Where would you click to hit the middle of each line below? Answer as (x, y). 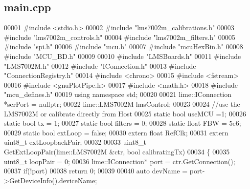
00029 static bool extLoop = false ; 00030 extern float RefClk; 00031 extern (116, 132)
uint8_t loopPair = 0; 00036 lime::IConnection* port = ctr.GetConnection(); (120, 161)
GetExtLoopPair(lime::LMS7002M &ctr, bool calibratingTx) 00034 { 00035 (117, 151)
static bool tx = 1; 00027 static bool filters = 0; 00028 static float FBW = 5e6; (123, 123)
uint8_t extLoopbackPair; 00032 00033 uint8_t (75, 142)
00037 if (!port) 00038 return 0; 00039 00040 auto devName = (96, 171)
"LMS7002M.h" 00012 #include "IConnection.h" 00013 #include (100, 66)
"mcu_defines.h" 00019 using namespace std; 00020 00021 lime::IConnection (118, 94)
